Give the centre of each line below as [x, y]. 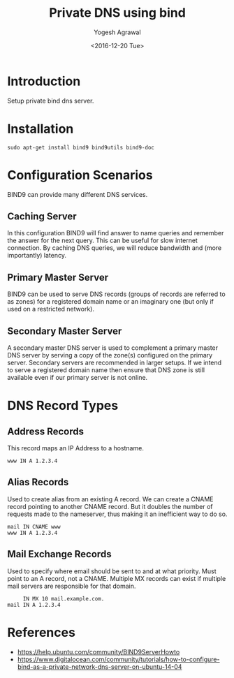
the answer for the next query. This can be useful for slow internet [102, 241]
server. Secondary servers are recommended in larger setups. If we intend [115, 362]
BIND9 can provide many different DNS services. [78, 194]
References [41, 632]
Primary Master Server [58, 277]
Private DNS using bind [117, 13]
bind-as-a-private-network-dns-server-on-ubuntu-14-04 [100, 666]
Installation [41, 129]
